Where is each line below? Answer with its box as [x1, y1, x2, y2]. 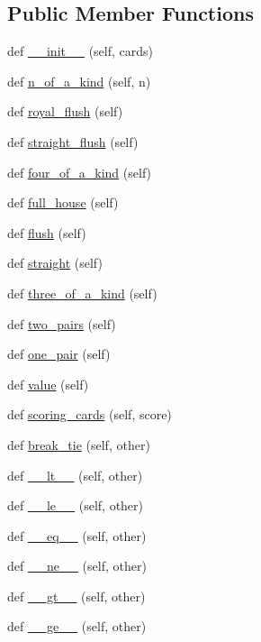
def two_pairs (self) [7, 314, 116, 333]
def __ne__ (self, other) [7, 556, 147, 575]
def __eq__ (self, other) [7, 526, 147, 545]
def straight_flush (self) [7, 132, 139, 151]
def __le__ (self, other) [7, 496, 144, 515]
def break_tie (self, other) [7, 435, 150, 454]
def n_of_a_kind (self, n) [7, 71, 151, 90]
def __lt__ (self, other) [7, 465, 143, 484]
